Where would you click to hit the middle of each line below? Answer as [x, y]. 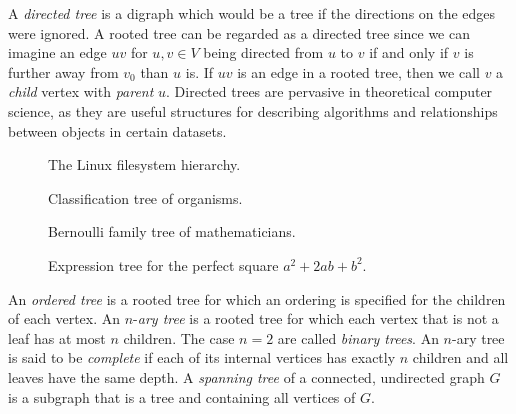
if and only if [409, 52]
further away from [63, 71]
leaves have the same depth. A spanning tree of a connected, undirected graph [246, 376]
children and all [460, 357]
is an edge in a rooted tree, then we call [358, 71]
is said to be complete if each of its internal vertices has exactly [202, 357]
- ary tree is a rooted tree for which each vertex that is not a [316, 318]
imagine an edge [57, 52]
